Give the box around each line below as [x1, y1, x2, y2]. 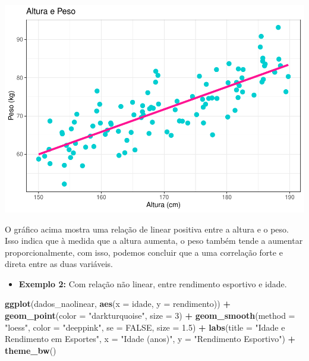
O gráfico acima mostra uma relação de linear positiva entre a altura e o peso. [5, 222, 289, 235]
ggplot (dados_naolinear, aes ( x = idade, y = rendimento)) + [5, 297, 231, 310]
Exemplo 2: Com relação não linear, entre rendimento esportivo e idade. [18, 277, 287, 290]
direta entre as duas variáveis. [5, 258, 113, 270]
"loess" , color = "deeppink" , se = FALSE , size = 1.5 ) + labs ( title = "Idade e [5, 321, 285, 333]
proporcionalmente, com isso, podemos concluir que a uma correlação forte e [5, 246, 283, 258]
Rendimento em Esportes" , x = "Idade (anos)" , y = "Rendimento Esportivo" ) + [5, 332, 296, 345]
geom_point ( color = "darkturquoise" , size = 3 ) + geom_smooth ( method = [5, 309, 295, 322]
